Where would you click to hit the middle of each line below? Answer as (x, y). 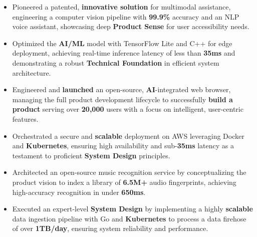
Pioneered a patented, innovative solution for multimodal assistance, (121, 7)
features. (25, 118)
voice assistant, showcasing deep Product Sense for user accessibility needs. (131, 26)
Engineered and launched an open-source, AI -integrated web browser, (121, 89)
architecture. (32, 72)
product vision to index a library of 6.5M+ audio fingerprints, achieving (124, 182)
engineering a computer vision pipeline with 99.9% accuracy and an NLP (126, 16)
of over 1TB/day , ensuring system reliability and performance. (110, 228)
